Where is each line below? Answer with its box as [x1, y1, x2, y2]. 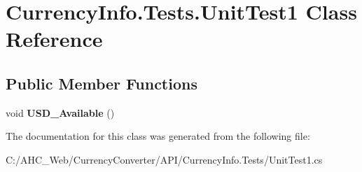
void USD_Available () [6, 105, 115, 120]
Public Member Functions [6, 72, 197, 94]
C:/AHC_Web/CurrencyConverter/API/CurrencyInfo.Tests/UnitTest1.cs [6, 152, 323, 166]
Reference [6, 24, 103, 53]
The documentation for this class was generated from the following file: [6, 129, 310, 143]
